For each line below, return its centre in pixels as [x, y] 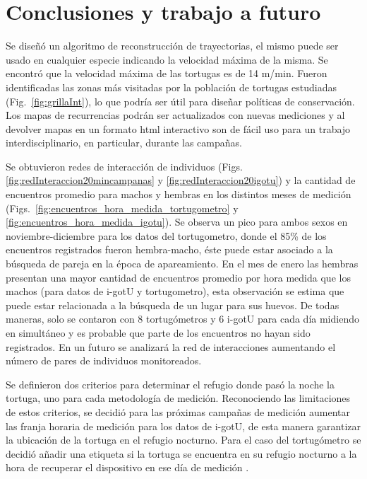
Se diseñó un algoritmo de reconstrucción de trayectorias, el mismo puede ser [172, 46]
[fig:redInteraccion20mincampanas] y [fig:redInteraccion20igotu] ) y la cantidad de [181, 180]
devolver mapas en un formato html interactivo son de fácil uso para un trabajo [178, 128]
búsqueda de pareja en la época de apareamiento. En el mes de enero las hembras [182, 264]
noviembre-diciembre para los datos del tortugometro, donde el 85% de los [166, 235]
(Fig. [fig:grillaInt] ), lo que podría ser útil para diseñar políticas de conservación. [180, 101]
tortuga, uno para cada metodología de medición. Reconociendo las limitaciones [178, 398]
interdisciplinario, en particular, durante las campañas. [124, 143]
